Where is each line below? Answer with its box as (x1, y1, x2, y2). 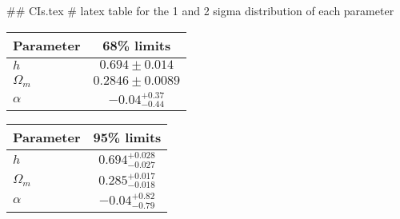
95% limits (93, 128, 162, 147)
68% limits (102, 35, 171, 54)
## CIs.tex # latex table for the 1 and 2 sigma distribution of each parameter (6, 2, 394, 18)
